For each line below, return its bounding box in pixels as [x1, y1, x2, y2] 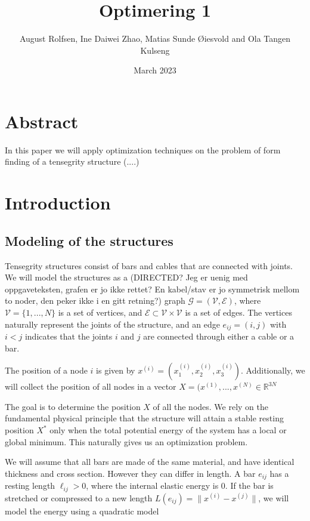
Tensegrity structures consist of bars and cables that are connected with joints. [5, 259, 293, 272]
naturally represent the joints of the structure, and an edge [5, 317, 220, 330]
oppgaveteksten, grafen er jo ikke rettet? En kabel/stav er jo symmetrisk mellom [5, 282, 300, 295]
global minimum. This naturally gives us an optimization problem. [5, 435, 248, 448]
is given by [96, 364, 135, 377]
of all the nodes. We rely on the [153, 400, 268, 412]
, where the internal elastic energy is [86, 479, 219, 492]
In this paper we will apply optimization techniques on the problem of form [5, 143, 281, 156]
